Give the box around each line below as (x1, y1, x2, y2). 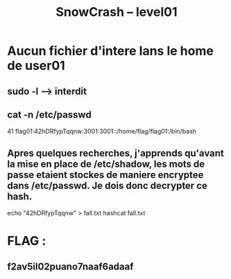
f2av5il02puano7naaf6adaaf (7, 260, 134, 272)
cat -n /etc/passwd (7, 109, 92, 120)
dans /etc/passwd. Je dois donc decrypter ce (7, 179, 208, 191)
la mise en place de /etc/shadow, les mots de (7, 158, 205, 170)
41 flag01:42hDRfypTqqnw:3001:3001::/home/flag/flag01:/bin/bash (7, 127, 196, 136)
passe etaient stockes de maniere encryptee (7, 169, 204, 181)
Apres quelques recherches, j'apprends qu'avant (7, 147, 224, 159)
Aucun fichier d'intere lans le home (7, 43, 214, 59)
